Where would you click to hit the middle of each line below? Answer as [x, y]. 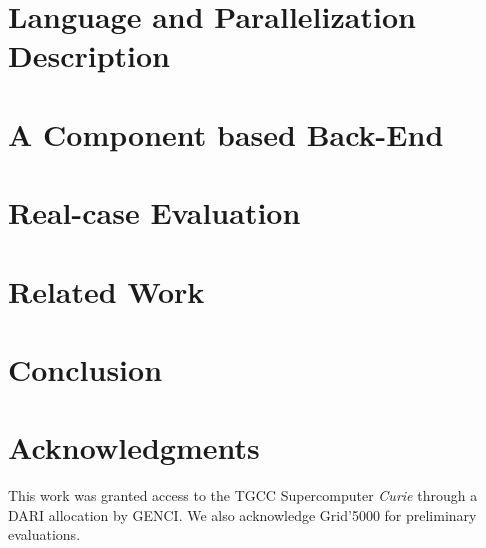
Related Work [106, 290]
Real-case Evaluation [154, 212]
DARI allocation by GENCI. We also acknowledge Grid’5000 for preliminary [242, 514]
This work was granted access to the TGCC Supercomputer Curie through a [243, 495]
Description [89, 55]
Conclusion [85, 368]
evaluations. [44, 534]
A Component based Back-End [226, 133]
